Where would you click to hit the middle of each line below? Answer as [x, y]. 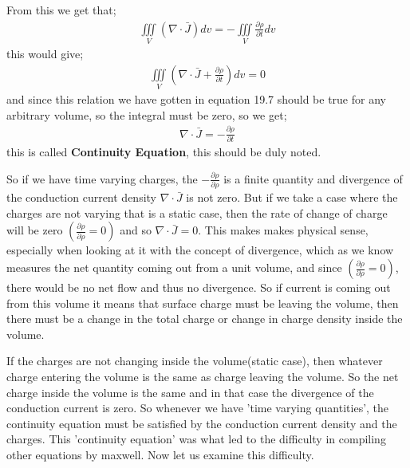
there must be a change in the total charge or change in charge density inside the [205, 319]
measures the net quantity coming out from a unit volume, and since [174, 267]
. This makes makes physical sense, [283, 230]
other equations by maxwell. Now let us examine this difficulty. [160, 454]
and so [136, 230]
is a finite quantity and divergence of [313, 178]
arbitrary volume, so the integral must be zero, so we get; [147, 114]
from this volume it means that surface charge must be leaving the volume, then [203, 303]
